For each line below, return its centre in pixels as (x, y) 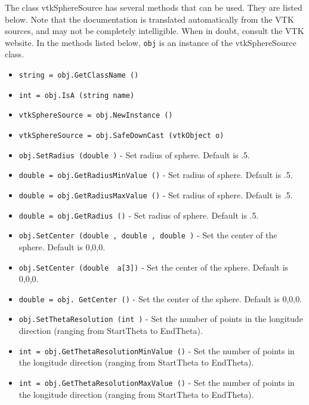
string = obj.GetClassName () (79, 76)
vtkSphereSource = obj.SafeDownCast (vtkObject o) (121, 136)
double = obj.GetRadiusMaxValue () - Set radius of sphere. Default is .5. (156, 194)
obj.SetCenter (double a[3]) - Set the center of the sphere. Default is (154, 267)
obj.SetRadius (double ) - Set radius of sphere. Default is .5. (135, 154)
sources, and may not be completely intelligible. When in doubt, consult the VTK (154, 31)
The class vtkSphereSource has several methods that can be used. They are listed (154, 7)
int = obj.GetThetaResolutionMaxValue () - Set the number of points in (157, 382)
